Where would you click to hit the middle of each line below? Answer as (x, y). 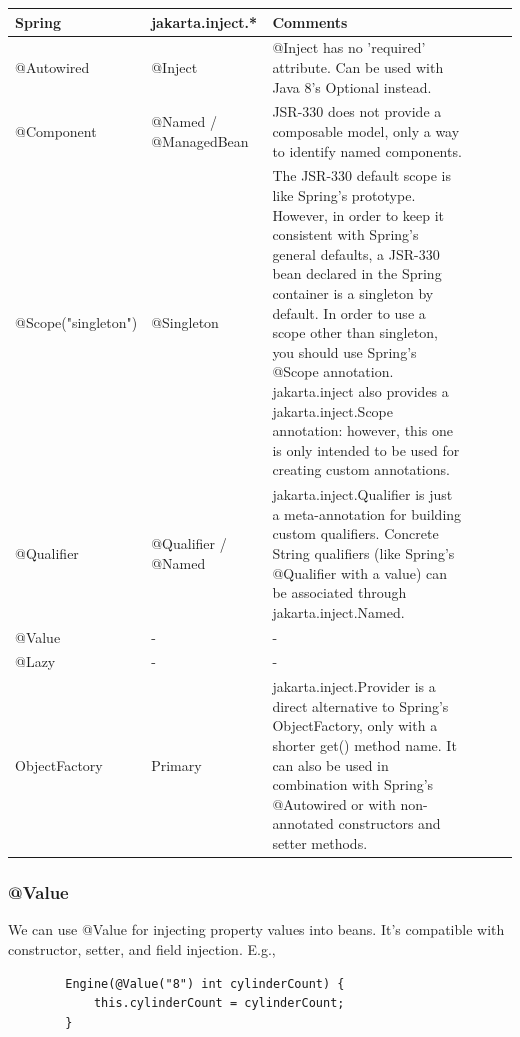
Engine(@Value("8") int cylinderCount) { (205, 983)
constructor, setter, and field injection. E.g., (142, 948)
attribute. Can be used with (358, 66)
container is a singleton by (353, 292)
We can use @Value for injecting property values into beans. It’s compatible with (256, 929)
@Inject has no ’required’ (349, 47)
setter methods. (320, 843)
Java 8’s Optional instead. (352, 86)
